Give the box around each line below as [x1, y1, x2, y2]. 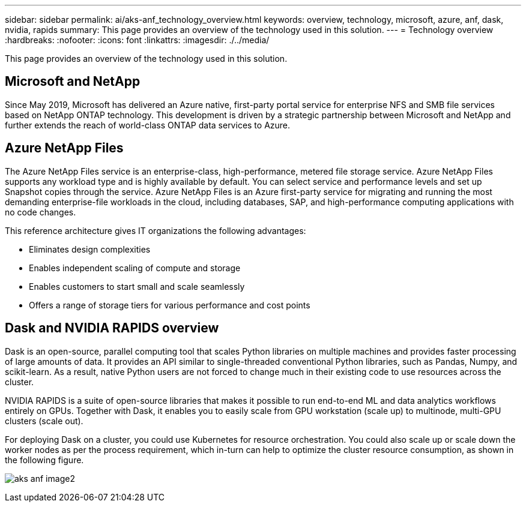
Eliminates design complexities [29, 244, 151, 254]
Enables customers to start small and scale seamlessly [29, 281, 245, 292]
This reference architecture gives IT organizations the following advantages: [5, 225, 306, 236]
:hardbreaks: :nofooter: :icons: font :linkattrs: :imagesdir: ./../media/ [5, 35, 270, 45]
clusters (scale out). [5, 415, 83, 426]
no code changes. [5, 206, 76, 217]
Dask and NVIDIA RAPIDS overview [5, 320, 219, 336]
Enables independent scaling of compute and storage [29, 262, 241, 273]
